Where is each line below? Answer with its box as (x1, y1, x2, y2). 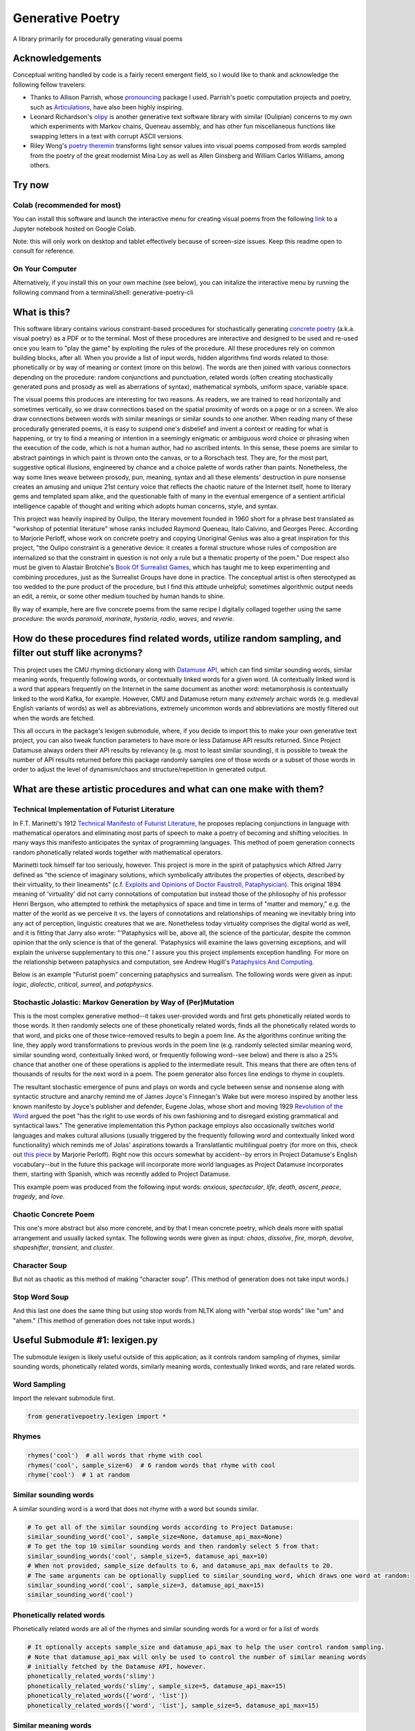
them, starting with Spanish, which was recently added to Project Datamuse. (12, 1170, 231, 1178)
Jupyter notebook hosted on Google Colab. (12, 224, 136, 233)
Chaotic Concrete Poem (12, 1209, 95, 1219)
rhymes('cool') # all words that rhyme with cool (27, 1451, 203, 1460)
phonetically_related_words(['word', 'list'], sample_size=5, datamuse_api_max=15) (27, 1701, 320, 1710)
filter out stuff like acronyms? (12, 647, 143, 659)
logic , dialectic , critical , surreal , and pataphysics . (12, 980, 154, 988)
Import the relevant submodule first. (12, 1394, 116, 1402)
